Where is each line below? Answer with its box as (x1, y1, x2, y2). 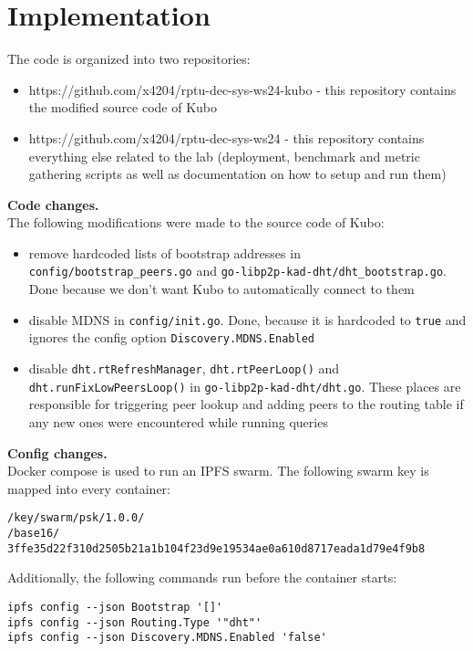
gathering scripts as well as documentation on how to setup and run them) (28, 164, 447, 184)
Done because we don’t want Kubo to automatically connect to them (28, 279, 415, 299)
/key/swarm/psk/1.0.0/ (7, 511, 145, 525)
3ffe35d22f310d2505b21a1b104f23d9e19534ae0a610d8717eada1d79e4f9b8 (7, 541, 426, 555)
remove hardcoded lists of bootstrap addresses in (28, 243, 301, 262)
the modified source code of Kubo (28, 98, 218, 117)
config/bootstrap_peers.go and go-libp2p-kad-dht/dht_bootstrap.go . (28, 261, 447, 280)
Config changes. (7, 443, 108, 462)
